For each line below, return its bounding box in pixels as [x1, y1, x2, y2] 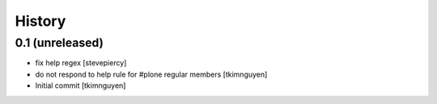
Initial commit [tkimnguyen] [35, 81, 126, 90]
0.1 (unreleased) [15, 35, 104, 50]
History [15, 12, 66, 30]
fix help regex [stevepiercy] [35, 58, 127, 68]
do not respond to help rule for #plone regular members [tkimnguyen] [35, 69, 268, 79]
